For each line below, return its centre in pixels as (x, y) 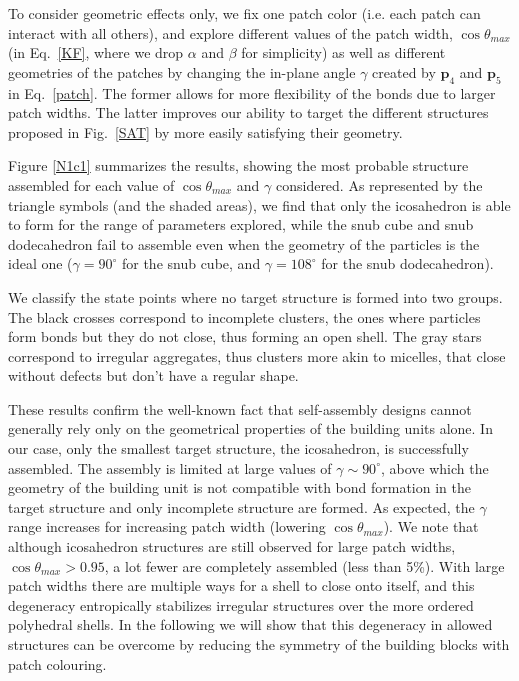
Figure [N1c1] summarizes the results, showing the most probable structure (238, 165)
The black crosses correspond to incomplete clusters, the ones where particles (244, 316)
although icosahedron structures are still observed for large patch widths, (232, 546)
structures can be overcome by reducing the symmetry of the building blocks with (259, 644)
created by (404, 71)
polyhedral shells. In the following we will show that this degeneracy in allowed (250, 624)
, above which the (434, 467)
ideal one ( (40, 263)
